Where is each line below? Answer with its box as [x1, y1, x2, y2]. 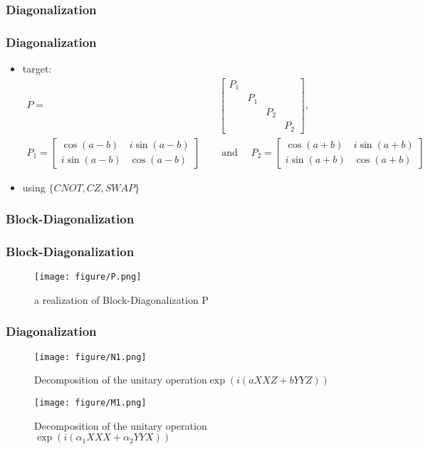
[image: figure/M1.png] [34, 398, 147, 408]
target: [22, 61, 52, 76]
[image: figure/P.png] [34, 272, 142, 282]
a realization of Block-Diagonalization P [34, 292, 209, 307]
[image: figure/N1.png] [34, 352, 147, 362]
